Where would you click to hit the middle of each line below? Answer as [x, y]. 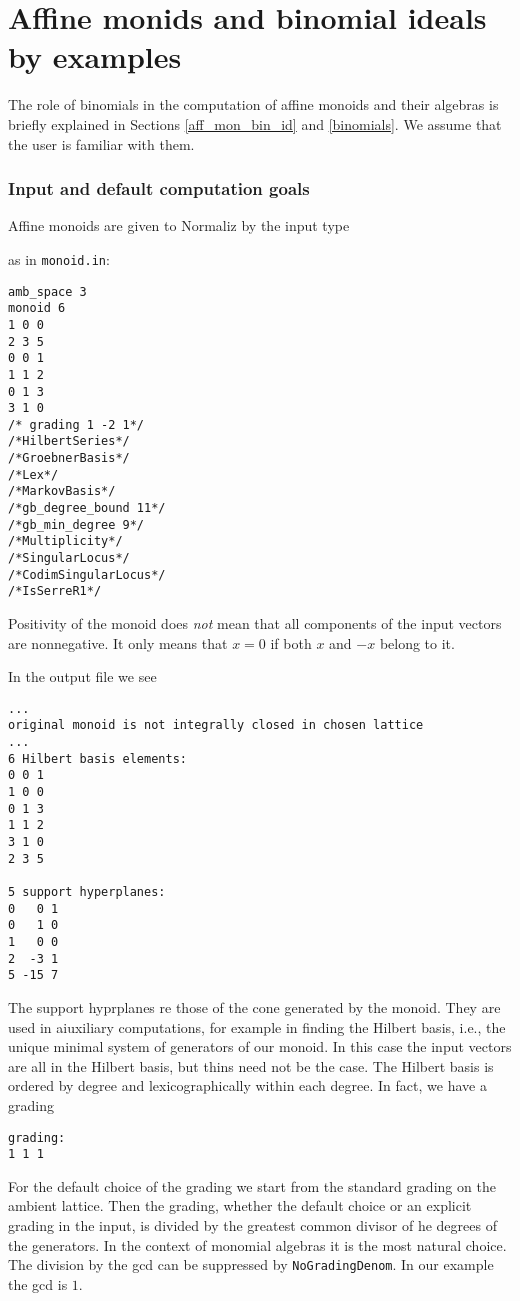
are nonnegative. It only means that [118, 642]
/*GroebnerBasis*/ [69, 458]
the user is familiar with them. [101, 143]
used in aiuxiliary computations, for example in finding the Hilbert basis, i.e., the [257, 1026]
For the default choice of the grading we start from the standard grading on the [252, 1185]
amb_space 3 [47, 291]
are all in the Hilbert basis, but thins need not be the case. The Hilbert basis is [251, 1065]
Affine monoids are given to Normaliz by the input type [179, 225]
